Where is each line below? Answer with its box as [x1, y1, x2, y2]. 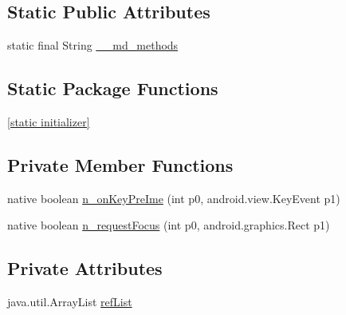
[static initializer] [7, 114, 90, 130]
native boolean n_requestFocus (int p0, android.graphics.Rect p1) [7, 217, 330, 233]
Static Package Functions [7, 76, 218, 101]
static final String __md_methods [7, 37, 179, 54]
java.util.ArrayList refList [7, 293, 132, 310]
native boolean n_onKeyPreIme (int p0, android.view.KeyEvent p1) [7, 189, 340, 206]
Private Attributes [7, 256, 163, 281]
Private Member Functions [7, 152, 234, 177]
